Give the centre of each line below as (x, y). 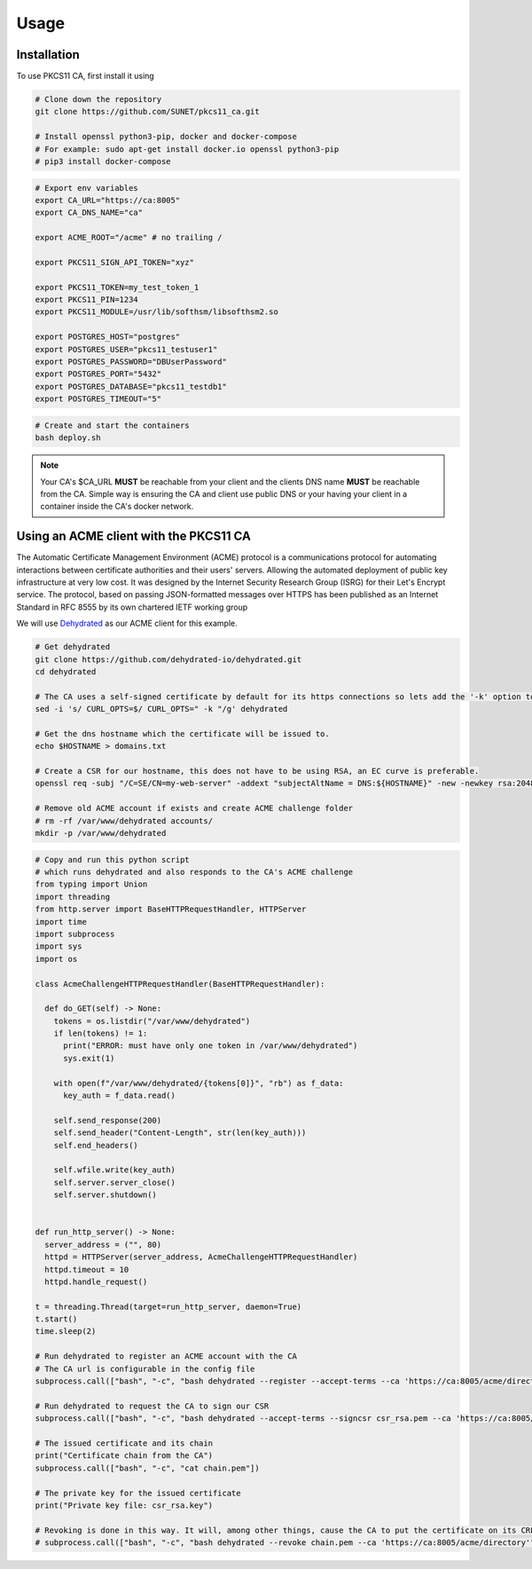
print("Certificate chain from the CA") (124, 1456)
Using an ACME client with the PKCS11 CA (134, 536)
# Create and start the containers (112, 425)
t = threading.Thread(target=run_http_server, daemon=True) (168, 1306)
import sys (59, 946)
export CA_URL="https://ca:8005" (108, 200)
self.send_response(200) (108, 1120)
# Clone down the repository (98, 99)
